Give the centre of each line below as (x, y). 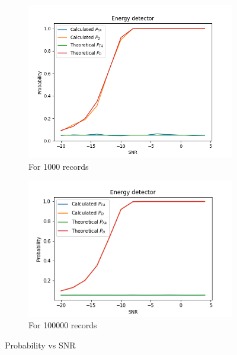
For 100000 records (63, 325)
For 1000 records (59, 166)
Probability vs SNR (40, 345)
